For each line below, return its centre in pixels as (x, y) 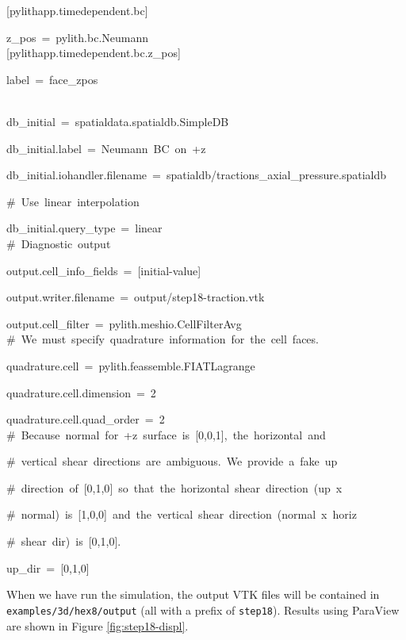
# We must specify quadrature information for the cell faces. (163, 339)
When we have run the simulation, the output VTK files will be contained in (193, 594)
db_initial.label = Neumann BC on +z (106, 148)
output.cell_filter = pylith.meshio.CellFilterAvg (124, 323)
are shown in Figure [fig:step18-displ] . (98, 625)
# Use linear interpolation (73, 201)
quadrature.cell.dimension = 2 (81, 392)
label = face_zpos (52, 79)
